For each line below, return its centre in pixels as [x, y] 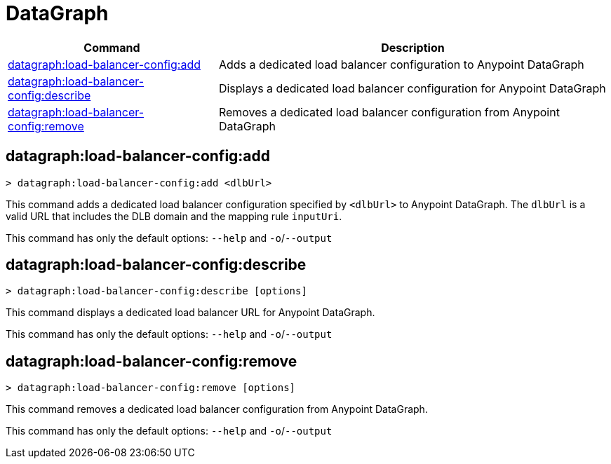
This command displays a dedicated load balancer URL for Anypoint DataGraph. [190, 313]
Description [413, 47]
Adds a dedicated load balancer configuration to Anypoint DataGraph [401, 64]
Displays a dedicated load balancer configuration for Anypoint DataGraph [412, 88]
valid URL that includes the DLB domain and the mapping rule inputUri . [174, 216]
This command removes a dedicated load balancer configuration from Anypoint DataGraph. [217, 409]
